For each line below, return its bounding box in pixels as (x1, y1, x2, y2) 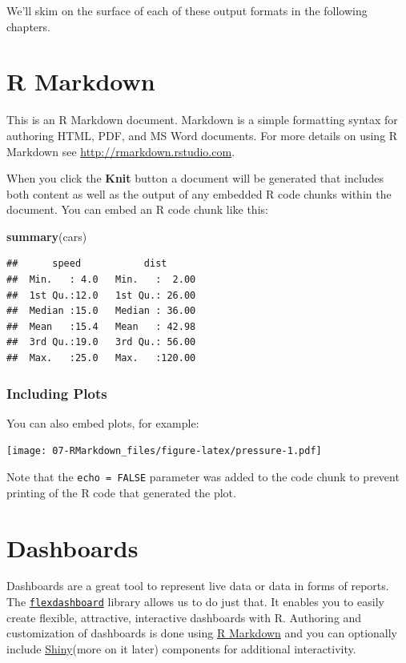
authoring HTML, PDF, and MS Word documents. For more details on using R (6, 127, 398, 143)
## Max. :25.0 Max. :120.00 (6, 352, 196, 364)
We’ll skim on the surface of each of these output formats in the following (6, 2, 368, 18)
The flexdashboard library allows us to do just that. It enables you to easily (6, 593, 384, 610)
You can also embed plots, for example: (6, 414, 199, 431)
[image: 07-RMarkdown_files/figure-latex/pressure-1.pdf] (6, 445, 322, 457)
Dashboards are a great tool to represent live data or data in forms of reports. (6, 577, 389, 594)
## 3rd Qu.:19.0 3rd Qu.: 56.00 (6, 336, 196, 348)
